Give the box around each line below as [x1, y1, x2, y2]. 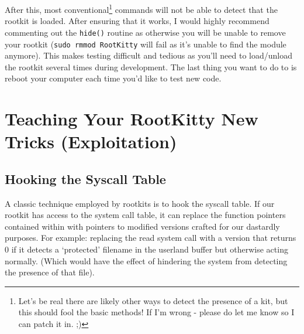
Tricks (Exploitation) [5, 129, 177, 154]
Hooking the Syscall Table [5, 169, 166, 188]
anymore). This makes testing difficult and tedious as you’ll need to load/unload [5, 49, 292, 62]
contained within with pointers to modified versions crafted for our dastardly [5, 220, 280, 232]
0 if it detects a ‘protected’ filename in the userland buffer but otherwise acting [5, 243, 288, 255]
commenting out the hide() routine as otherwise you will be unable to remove [5, 26, 286, 38]
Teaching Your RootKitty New [5, 107, 258, 131]
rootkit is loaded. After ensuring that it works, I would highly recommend [5, 15, 270, 27]
